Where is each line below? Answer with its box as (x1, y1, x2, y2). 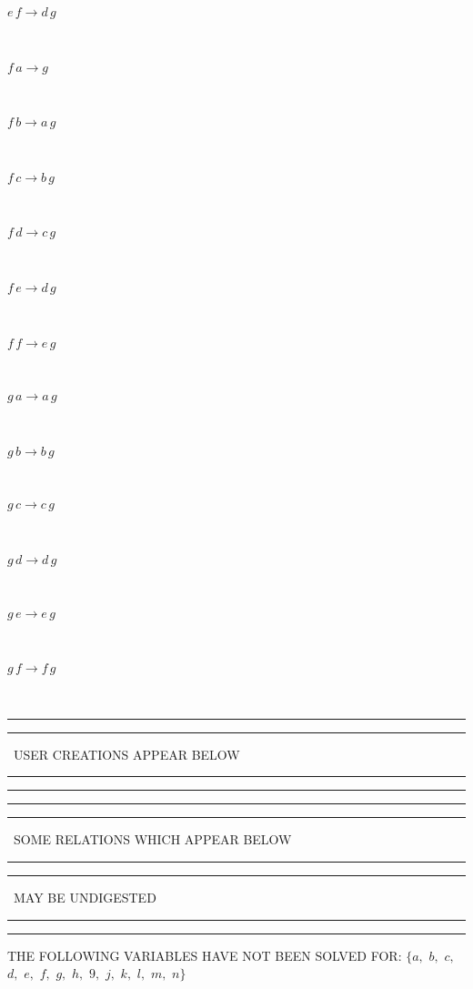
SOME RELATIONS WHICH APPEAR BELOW (13, 830, 292, 849)
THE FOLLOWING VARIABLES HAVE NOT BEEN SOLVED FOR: (7, 945, 402, 964)
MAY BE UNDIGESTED (13, 887, 156, 906)
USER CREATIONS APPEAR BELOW (13, 744, 240, 763)
